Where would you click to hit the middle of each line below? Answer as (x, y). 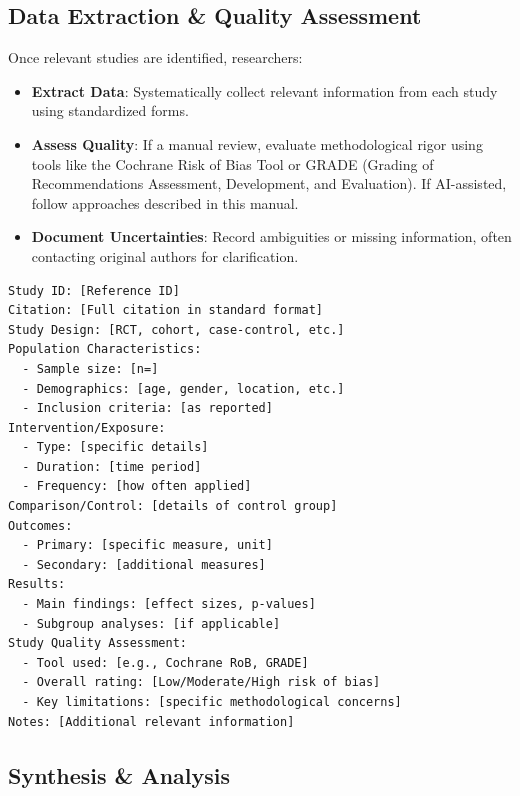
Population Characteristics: (105, 349)
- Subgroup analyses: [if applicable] (151, 623)
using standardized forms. (110, 110)
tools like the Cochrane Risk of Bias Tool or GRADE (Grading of (232, 163)
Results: (37, 584)
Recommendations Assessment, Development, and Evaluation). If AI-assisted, (269, 183)
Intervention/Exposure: (87, 427)
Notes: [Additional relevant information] (151, 721)
